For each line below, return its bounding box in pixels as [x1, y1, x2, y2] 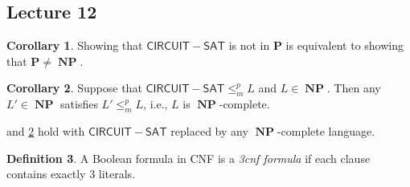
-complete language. [277, 122, 375, 139]
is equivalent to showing [285, 37, 404, 54]
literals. [98, 165, 136, 182]
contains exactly [6, 165, 86, 182]
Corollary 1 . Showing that [6, 37, 143, 54]
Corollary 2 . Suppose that [6, 79, 142, 96]
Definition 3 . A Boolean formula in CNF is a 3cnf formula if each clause [6, 149, 371, 166]
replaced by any [170, 122, 248, 139]
